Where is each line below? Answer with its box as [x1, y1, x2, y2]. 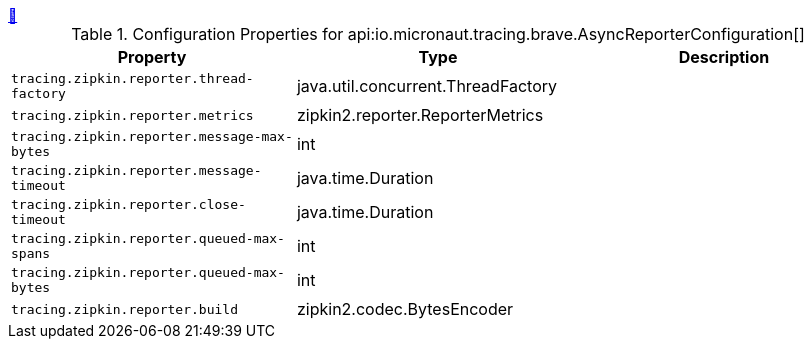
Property [117, 47, 187, 67]
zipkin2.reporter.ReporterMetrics [296, 105, 544, 125]
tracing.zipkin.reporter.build [11, 301, 238, 317]
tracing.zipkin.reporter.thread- [11, 71, 254, 86]
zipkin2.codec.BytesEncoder [296, 299, 514, 319]
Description [678, 47, 770, 67]
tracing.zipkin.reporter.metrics [11, 107, 254, 123]
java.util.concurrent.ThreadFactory [296, 76, 558, 96]
